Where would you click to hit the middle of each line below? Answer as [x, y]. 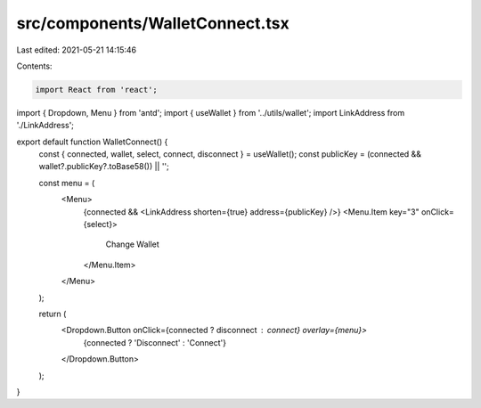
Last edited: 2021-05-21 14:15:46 [77, 50]
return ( [53, 314]
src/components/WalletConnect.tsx [153, 23]
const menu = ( [67, 183]
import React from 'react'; [96, 90]
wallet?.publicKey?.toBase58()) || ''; [104, 167]
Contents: [34, 66]
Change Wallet [132, 244]
